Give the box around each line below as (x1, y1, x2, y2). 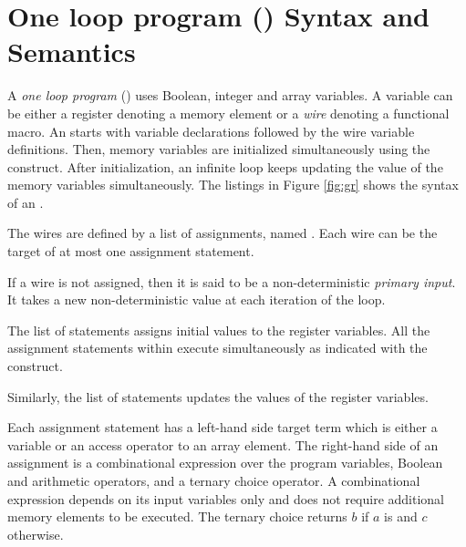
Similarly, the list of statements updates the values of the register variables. (7, 387, 429, 406)
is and (384, 507, 418, 526)
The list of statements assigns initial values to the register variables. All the (7, 320, 430, 339)
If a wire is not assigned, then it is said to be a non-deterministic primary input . (7, 272, 456, 291)
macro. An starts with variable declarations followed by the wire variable (7, 121, 415, 140)
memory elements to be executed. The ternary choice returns (7, 507, 347, 526)
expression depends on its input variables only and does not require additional (7, 489, 445, 508)
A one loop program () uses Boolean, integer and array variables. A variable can (7, 86, 453, 105)
